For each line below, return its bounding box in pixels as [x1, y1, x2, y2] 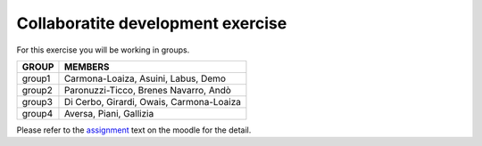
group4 [21, 107, 54, 119]
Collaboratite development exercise [16, 13, 287, 33]
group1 [21, 72, 51, 85]
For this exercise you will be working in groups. [16, 45, 190, 55]
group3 [21, 95, 54, 108]
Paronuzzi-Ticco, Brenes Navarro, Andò [63, 84, 232, 96]
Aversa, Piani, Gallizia [63, 107, 154, 119]
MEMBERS [63, 61, 110, 73]
